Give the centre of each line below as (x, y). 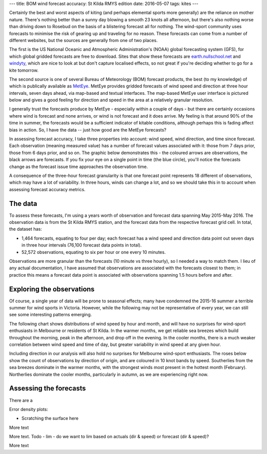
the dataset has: (25, 229)
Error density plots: (29, 409)
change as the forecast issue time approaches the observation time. (79, 166)
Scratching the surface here (50, 418)
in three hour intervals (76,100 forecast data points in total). (82, 245)
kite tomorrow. (24, 70)
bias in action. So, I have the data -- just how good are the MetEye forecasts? (88, 130)
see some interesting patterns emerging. (50, 315)
